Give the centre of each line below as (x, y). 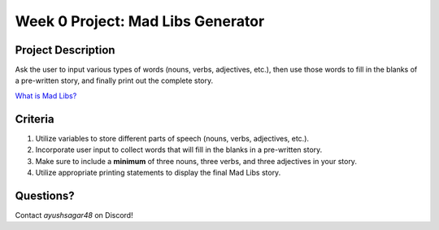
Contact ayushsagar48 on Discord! (74, 215)
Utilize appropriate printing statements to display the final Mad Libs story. (158, 172)
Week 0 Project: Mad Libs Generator (140, 21)
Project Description (65, 50)
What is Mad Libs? (46, 95)
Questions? (45, 195)
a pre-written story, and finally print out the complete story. (114, 80)
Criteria (35, 119)
